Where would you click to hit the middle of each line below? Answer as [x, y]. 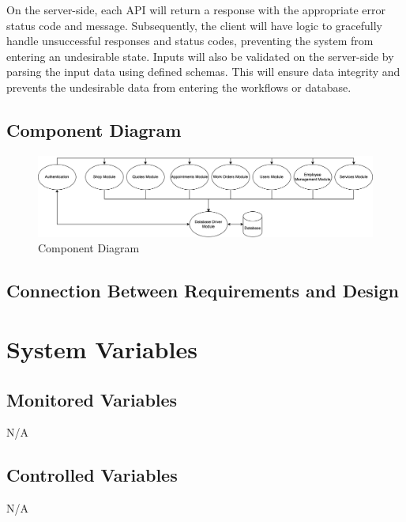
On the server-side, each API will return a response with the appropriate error [196, 9]
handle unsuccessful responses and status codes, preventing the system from [190, 41]
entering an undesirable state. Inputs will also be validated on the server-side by [200, 56]
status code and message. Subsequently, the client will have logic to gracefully [195, 25]
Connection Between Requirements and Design [203, 291]
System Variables [102, 349]
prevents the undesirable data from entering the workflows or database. [179, 87]
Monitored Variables [92, 399]
